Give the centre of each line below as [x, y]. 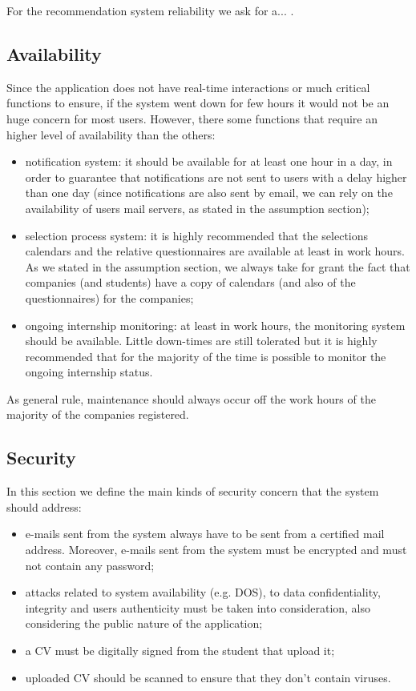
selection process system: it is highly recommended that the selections [197, 235]
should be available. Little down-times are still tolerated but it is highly [201, 341]
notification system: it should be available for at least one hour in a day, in [209, 161]
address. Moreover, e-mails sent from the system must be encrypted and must [216, 550]
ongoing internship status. [89, 372]
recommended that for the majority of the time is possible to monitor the [206, 356]
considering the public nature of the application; [144, 623]
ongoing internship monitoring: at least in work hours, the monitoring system [215, 325]
